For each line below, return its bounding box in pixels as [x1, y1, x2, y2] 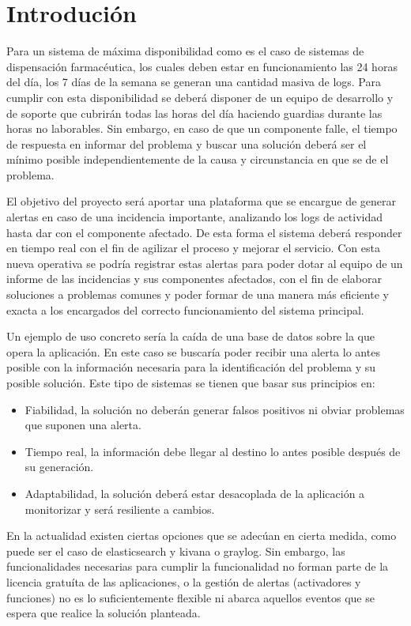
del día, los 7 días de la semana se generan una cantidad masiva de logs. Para [6, 74, 381, 90]
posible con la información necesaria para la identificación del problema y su [6, 359, 376, 375]
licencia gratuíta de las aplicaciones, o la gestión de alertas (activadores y [6, 573, 361, 590]
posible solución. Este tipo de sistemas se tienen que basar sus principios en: [6, 375, 375, 390]
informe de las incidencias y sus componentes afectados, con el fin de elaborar [6, 270, 382, 287]
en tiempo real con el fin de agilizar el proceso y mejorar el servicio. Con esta [6, 239, 380, 256]
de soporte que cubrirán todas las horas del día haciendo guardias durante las [6, 104, 383, 121]
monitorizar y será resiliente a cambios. [25, 500, 215, 517]
